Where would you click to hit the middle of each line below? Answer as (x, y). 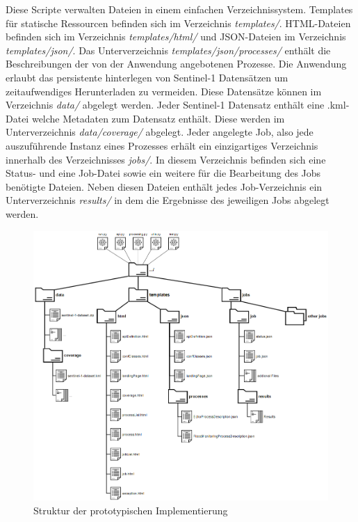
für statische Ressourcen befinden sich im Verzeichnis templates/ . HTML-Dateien (178, 23)
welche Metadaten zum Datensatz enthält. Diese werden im (158, 118)
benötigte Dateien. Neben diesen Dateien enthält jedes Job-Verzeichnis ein (164, 186)
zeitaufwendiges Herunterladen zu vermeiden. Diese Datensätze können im (164, 91)
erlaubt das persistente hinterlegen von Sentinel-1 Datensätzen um (147, 77)
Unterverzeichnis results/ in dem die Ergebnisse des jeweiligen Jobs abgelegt (168, 200)
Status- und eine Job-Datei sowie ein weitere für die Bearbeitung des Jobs (163, 173)
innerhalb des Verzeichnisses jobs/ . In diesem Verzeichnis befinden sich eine (166, 159)
